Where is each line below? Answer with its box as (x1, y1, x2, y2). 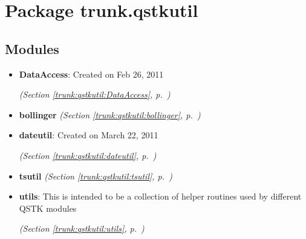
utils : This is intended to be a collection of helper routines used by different (19, 190, 302, 203)
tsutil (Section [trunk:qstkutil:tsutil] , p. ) (19, 169, 172, 182)
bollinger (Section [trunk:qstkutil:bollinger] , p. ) (19, 108, 201, 121)
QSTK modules (19, 201, 77, 214)
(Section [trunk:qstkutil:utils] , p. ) (19, 222, 145, 235)
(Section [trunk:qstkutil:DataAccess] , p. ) (19, 88, 171, 101)
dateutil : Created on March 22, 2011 (19, 129, 158, 141)
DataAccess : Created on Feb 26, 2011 (19, 67, 164, 80)
